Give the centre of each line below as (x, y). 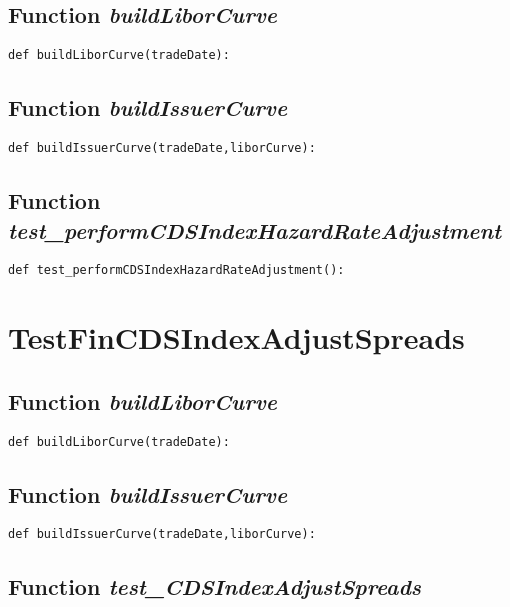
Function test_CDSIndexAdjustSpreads (215, 586)
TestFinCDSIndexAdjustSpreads (236, 337)
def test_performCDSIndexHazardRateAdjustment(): (176, 270)
